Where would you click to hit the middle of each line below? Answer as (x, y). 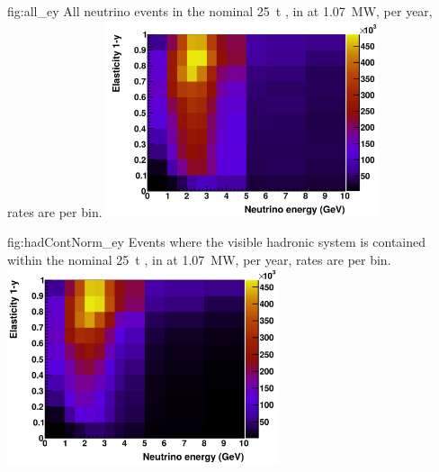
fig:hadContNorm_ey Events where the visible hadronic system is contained (217, 242)
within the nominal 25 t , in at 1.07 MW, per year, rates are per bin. (199, 259)
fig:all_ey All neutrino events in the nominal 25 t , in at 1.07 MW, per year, (220, 11)
